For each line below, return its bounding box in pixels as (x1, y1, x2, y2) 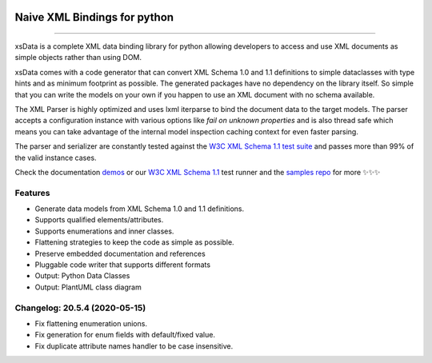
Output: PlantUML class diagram (34, 282, 142, 292)
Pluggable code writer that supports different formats (34, 260, 211, 269)
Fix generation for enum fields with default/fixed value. (34, 330, 216, 340)
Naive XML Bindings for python (14, 10, 174, 24)
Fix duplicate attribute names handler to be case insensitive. (34, 341, 234, 351)
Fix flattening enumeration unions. (34, 318, 148, 328)
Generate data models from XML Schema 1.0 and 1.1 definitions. (34, 204, 245, 213)
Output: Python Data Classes (34, 271, 130, 281)
